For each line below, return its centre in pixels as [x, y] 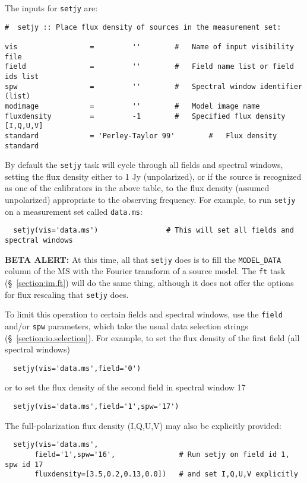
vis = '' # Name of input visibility [149, 47]
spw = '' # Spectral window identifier [154, 86]
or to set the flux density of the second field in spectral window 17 [125, 387]
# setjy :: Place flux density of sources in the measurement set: [143, 27]
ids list [22, 76]
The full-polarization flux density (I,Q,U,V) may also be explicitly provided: [143, 425]
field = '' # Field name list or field [149, 67]
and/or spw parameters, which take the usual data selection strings [126, 325]
